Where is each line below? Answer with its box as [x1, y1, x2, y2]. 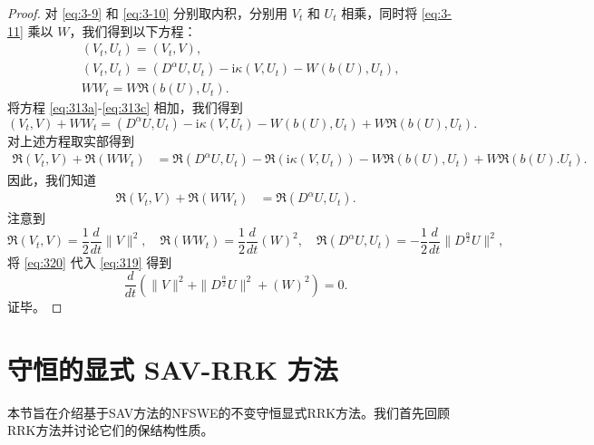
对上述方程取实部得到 [7, 131, 134, 150]
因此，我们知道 [7, 169, 96, 189]
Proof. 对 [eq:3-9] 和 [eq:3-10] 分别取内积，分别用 [7, 4, 288, 22]
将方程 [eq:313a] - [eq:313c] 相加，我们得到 [7, 98, 243, 117]
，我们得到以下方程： [69, 21, 197, 40]
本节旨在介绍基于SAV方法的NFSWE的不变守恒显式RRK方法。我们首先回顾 [7, 402, 451, 421]
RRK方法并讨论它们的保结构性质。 [7, 421, 214, 440]
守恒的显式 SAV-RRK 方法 [7, 350, 338, 387]
